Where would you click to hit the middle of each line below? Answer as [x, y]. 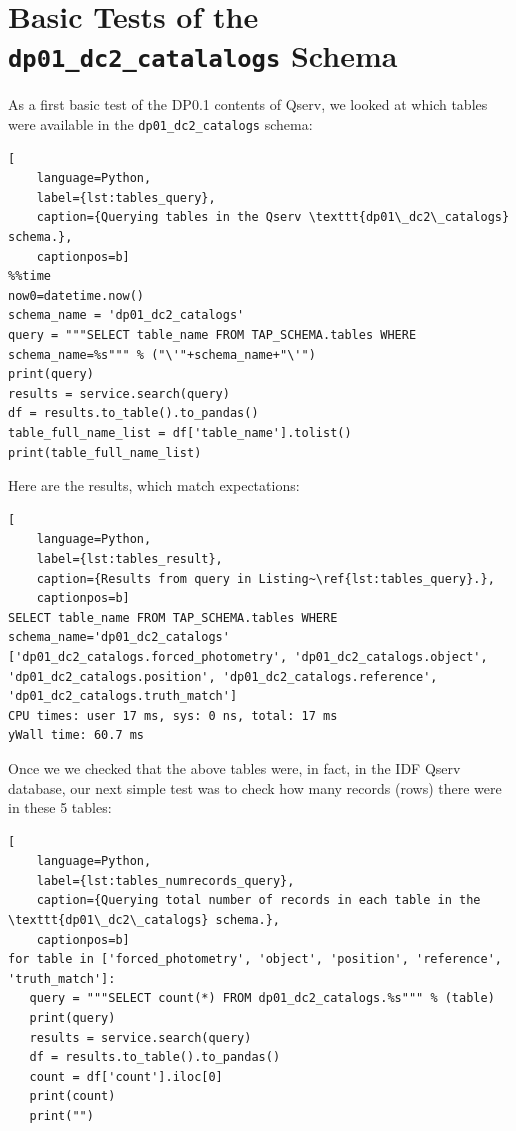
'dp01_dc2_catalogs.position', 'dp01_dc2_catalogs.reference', [223, 676]
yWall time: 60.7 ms [76, 735]
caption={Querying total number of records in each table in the [258, 900]
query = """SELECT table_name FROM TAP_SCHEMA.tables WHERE [212, 335]
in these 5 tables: [60, 807]
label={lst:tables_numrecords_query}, [165, 880]
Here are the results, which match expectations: [154, 485]
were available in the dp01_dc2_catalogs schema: [160, 124]
